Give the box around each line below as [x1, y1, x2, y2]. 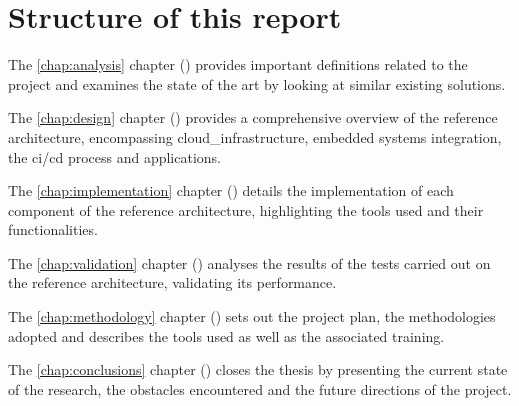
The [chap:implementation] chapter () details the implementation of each [8, 180, 454, 201]
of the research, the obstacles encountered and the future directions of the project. [8, 378, 512, 399]
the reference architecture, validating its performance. [8, 272, 337, 293]
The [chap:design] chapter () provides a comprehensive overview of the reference [8, 107, 498, 128]
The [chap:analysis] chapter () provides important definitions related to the [8, 54, 468, 75]
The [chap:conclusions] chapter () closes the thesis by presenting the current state [8, 359, 508, 380]
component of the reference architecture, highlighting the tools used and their [8, 199, 484, 220]
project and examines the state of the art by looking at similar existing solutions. [8, 73, 506, 94]
